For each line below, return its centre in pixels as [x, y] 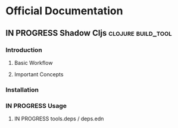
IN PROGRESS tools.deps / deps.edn [59, 119]
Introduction [24, 50]
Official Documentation [64, 11]
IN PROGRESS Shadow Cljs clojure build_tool [89, 33]
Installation [22, 89]
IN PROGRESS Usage [36, 105]
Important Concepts [39, 74]
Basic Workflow [33, 63]
